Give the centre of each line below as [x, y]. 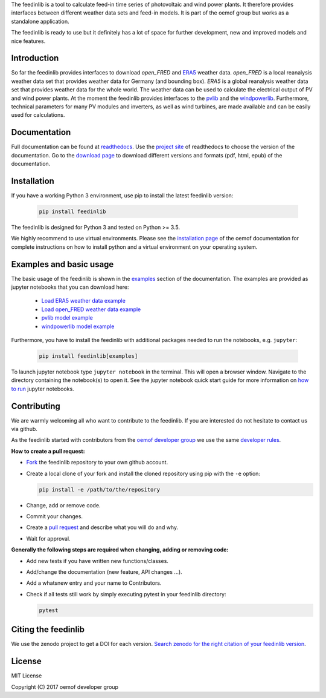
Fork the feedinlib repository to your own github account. [97, 463]
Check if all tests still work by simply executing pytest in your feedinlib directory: [126, 594]
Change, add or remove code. [63, 505]
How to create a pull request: [48, 451]
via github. [24, 429]
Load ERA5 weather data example [84, 301]
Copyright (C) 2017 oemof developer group [65, 686]
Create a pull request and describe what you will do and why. [102, 527]
